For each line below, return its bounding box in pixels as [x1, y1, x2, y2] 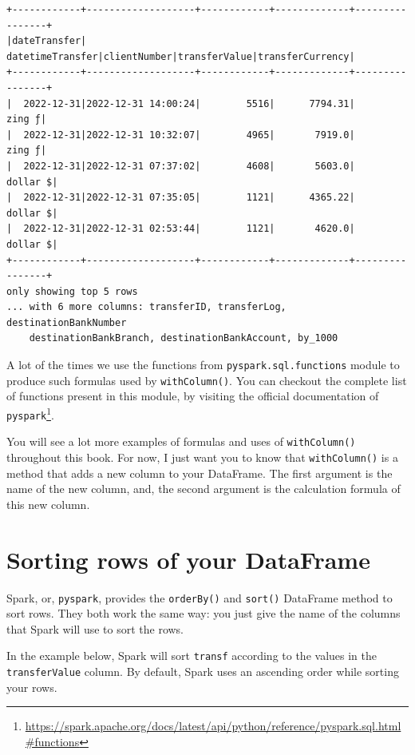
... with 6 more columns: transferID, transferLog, [6, 301, 287, 313]
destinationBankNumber [6, 316, 127, 328]
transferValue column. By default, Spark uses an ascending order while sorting [6, 663, 399, 679]
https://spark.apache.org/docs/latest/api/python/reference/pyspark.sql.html [25, 717, 401, 734]
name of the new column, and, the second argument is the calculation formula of [6, 480, 401, 497]
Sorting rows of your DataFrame [6, 542, 370, 575]
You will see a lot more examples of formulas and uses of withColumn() [6, 433, 356, 450]
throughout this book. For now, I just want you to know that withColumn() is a [6, 448, 398, 465]
